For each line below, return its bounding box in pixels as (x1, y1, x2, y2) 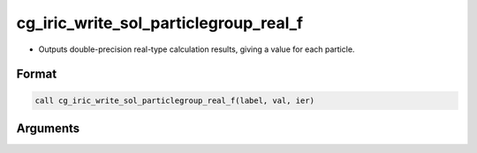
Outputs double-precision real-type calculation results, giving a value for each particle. (38, 44, 355, 55)
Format (16, 67, 57, 82)
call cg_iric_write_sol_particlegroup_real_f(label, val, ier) (34, 95, 315, 106)
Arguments (16, 120, 80, 135)
